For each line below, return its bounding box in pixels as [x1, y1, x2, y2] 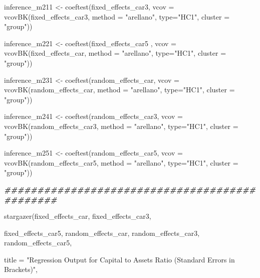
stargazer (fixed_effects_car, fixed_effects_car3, [4, 211, 151, 221]
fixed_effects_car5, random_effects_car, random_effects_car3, [4, 227, 200, 238]
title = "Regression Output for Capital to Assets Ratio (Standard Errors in [4, 254, 235, 264]
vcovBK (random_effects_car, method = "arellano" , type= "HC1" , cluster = [4, 84, 235, 95]
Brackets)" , [4, 264, 38, 274]
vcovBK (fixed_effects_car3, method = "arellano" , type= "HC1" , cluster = [4, 11, 230, 22]
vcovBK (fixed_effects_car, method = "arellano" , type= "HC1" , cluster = [4, 48, 226, 58]
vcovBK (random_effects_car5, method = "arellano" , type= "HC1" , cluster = [4, 157, 238, 168]
